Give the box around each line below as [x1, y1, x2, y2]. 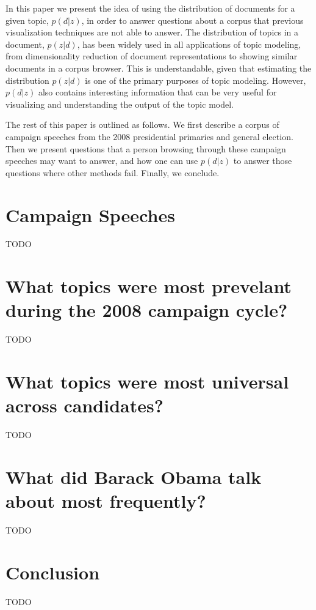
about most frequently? [5, 488, 206, 513]
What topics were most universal [5, 369, 289, 394]
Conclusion [5, 559, 100, 584]
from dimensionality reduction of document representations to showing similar [5, 50, 298, 62]
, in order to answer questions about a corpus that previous [81, 13, 304, 26]
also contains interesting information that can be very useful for [38, 86, 277, 99]
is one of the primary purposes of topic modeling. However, [85, 73, 306, 86]
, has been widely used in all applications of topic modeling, [77, 37, 301, 50]
